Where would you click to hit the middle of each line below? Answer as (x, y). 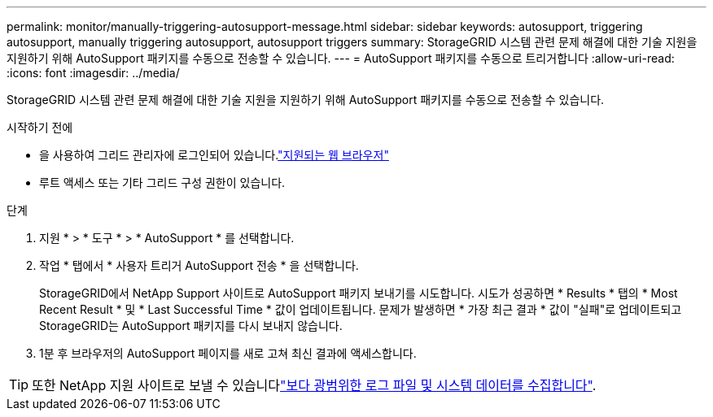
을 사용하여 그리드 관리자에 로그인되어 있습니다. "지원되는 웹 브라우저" (214, 155)
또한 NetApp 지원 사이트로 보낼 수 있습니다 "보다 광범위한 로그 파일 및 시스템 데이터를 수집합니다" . (314, 385)
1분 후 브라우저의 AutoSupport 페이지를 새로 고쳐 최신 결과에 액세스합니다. (228, 353)
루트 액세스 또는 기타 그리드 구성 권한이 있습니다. (162, 182)
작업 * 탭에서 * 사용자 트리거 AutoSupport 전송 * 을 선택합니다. (199, 265)
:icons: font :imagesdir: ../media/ (93, 73)
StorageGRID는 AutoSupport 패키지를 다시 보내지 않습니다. (191, 326)
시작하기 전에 (40, 127)
